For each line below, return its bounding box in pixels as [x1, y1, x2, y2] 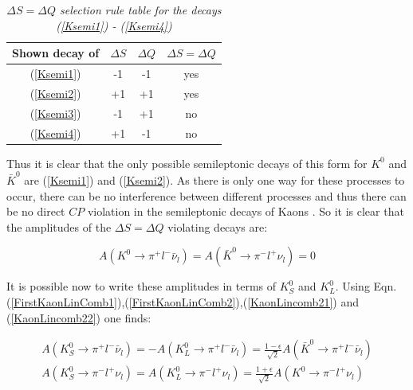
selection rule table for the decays [59, 2, 222, 18]
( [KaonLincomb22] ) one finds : [6, 309, 151, 326]
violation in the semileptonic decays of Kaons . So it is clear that [87, 203, 404, 220]
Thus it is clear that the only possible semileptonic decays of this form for [6, 154, 368, 171]
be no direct [6, 203, 65, 220]
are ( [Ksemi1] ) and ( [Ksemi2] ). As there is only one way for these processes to [24, 171, 405, 188]
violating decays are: [167, 218, 268, 235]
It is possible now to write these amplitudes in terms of [6, 278, 277, 294]
